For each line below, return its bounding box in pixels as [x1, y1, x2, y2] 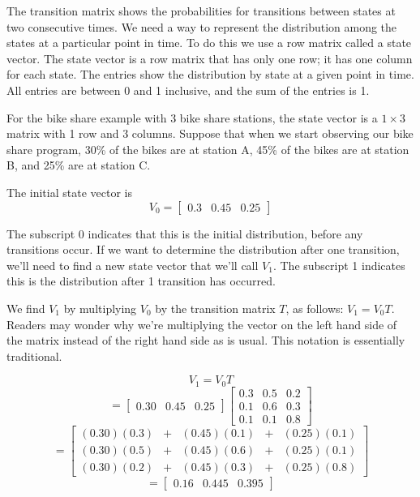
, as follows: [285, 299, 344, 316]
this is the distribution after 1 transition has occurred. [6, 272, 276, 289]
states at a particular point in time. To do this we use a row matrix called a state [6, 34, 412, 51]
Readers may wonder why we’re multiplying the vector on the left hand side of [6, 315, 397, 332]
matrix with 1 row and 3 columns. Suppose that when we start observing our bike [6, 125, 414, 142]
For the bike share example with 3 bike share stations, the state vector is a [6, 109, 378, 126]
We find [6, 299, 45, 316]
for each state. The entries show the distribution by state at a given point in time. [6, 66, 414, 83]
